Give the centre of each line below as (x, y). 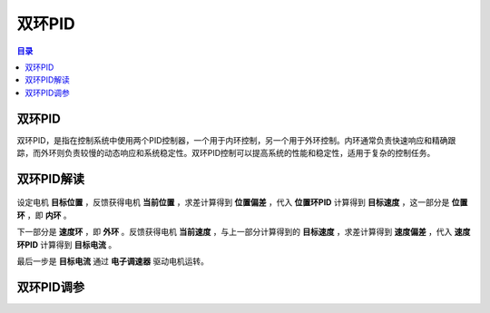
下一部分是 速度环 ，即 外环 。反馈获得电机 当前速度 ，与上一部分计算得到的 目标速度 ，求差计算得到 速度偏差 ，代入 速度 (244, 232)
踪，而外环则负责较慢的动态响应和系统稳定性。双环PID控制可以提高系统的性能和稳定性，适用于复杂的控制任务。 (226, 153)
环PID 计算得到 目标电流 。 (67, 244)
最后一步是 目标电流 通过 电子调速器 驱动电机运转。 (113, 261)
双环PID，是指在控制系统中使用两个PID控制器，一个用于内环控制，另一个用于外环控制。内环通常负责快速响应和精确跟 (236, 140)
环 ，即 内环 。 (44, 215)
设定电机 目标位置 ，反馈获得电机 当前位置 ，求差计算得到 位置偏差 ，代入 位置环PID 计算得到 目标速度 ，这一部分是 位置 (242, 202)
